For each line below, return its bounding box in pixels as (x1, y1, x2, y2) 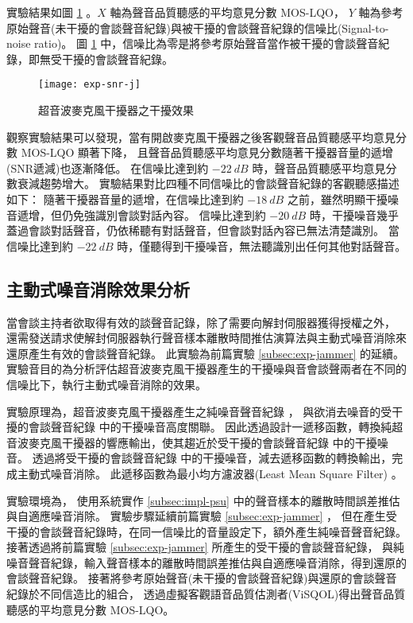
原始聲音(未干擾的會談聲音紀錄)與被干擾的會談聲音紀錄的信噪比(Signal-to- (6, 19, 389, 36)
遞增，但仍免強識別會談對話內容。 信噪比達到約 (17, 206, 266, 223)
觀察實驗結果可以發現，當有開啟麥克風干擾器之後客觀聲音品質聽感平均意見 (6, 128, 396, 145)
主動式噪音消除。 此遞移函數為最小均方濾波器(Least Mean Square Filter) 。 (17, 465, 403, 481)
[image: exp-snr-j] (38, 79, 141, 91)
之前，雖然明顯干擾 (287, 191, 388, 207)
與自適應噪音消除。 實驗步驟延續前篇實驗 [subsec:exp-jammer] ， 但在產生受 (6, 508, 397, 524)
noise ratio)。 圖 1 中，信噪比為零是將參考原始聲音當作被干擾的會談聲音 (6, 35, 379, 52)
